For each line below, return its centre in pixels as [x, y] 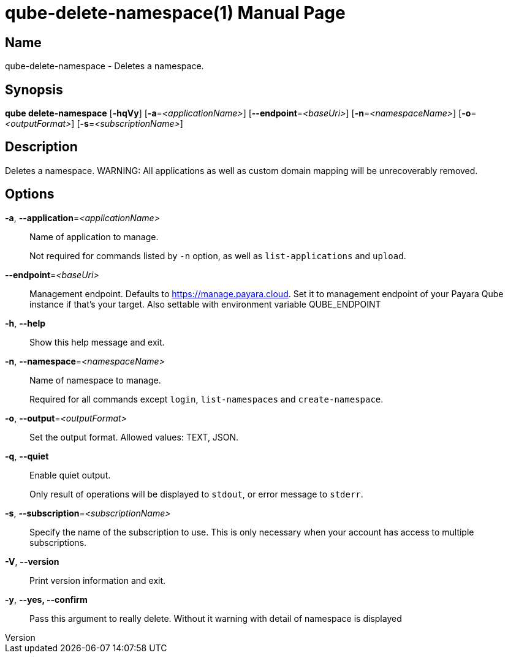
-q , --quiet [27, 456]
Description [41, 147]
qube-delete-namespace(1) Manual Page [175, 13]
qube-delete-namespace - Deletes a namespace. [104, 66]
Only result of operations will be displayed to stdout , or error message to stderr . [196, 494]
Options [30, 194]
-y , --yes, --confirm [46, 599]
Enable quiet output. [70, 475]
